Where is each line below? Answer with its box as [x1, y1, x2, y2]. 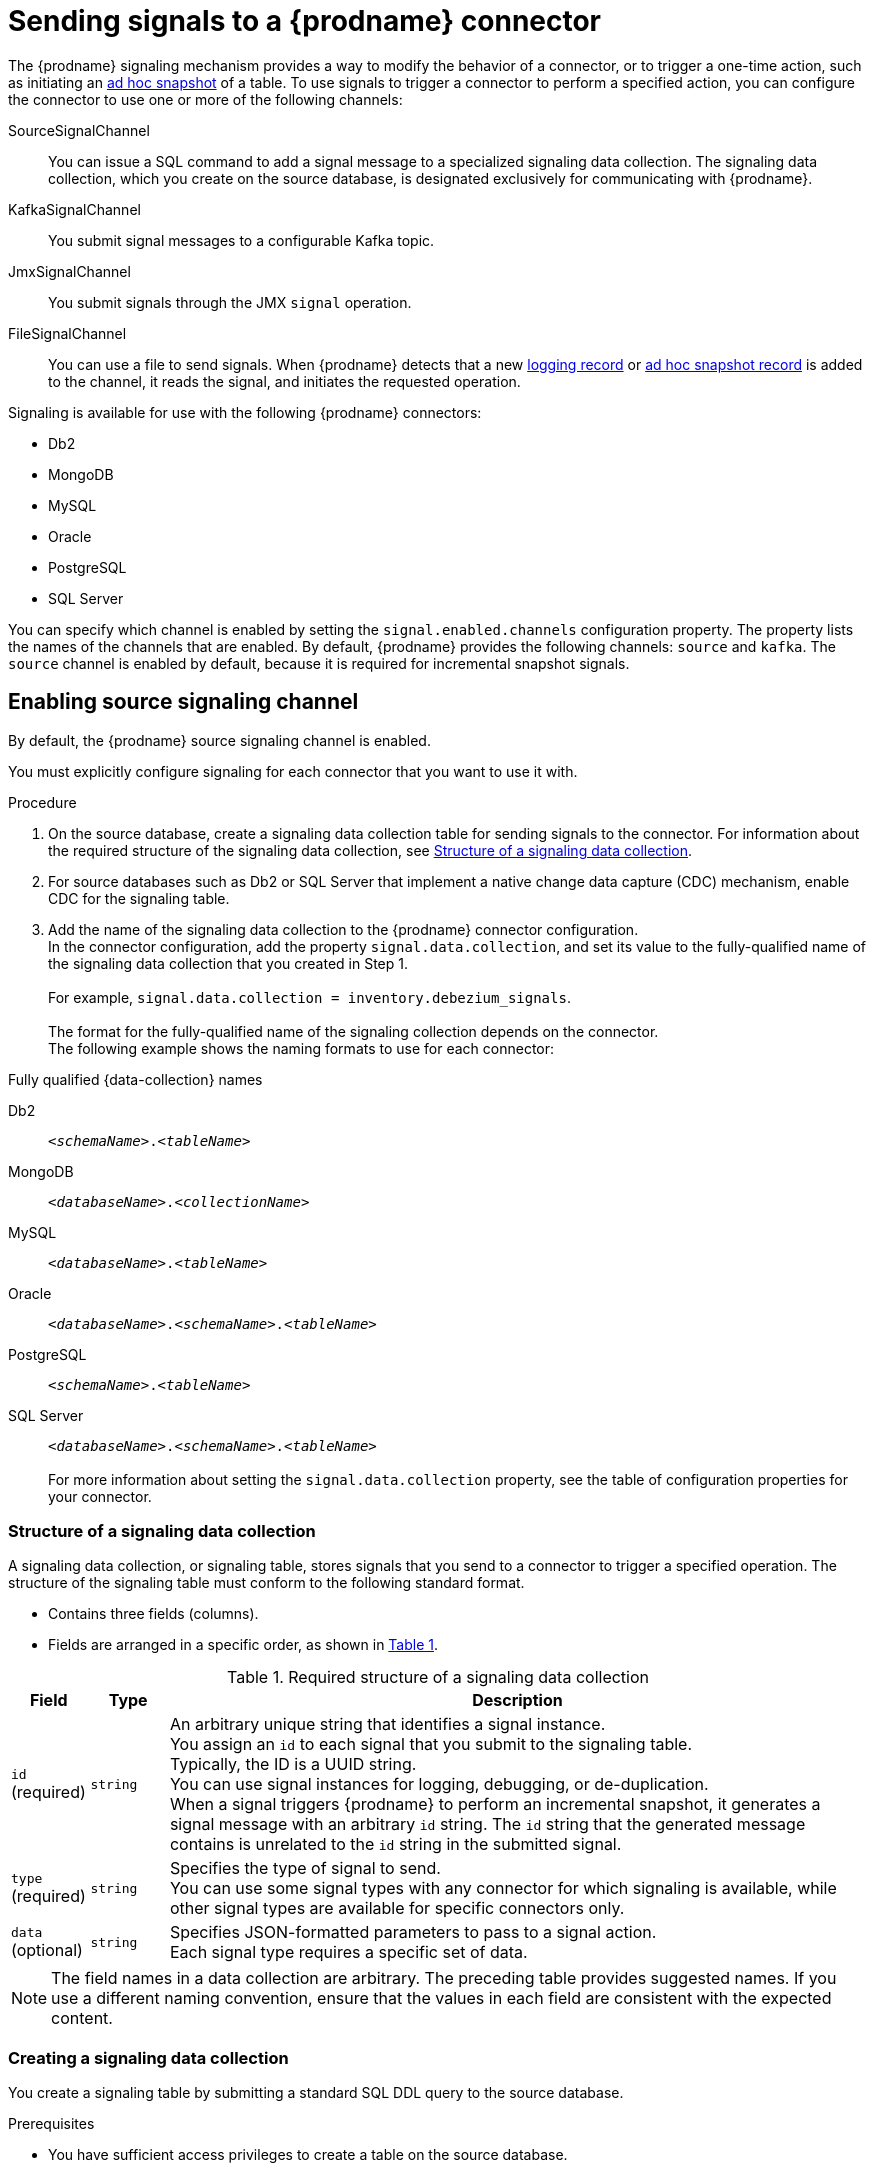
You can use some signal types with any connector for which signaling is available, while [169, 1878, 837, 1899]
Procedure [8, 793, 77, 811]
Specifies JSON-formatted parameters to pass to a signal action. [169, 1922, 657, 1943]
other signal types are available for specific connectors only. [169, 1898, 625, 1919]
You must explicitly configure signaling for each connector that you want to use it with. [8, 762, 578, 780]
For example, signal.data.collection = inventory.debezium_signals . [48, 988, 571, 1006]
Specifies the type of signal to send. [169, 1858, 441, 1879]
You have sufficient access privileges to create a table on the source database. [48, 2146, 568, 2164]
